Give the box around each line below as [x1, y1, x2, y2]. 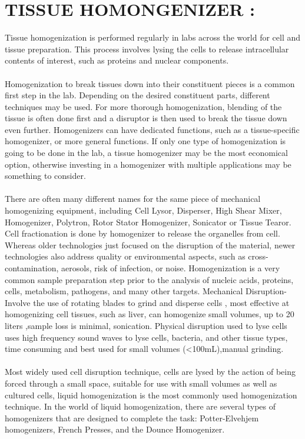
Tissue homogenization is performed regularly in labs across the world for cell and [5, 31, 301, 44]
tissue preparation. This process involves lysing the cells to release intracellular [5, 42, 289, 55]
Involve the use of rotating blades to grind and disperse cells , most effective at [5, 296, 290, 308]
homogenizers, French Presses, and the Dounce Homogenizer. [5, 423, 225, 435]
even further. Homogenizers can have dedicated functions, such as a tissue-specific [5, 123, 300, 135]
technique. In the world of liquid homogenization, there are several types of [5, 400, 276, 413]
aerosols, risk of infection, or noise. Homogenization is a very [61, 262, 280, 274]
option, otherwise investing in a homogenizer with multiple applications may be [5, 158, 291, 170]
